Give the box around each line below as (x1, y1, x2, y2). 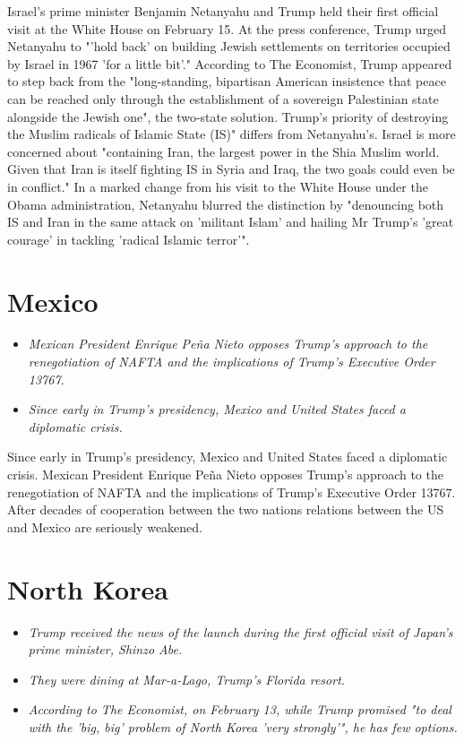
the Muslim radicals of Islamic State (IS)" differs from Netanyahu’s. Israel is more (7, 125, 456, 143)
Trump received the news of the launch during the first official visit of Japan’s (28, 622, 453, 641)
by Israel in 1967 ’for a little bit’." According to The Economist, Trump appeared (7, 54, 452, 73)
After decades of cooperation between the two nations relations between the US (7, 500, 444, 519)
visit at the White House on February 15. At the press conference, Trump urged (7, 19, 446, 38)
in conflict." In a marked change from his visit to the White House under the (7, 177, 428, 195)
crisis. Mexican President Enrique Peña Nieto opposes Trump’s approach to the (7, 465, 443, 483)
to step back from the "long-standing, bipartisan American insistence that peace (7, 72, 446, 91)
